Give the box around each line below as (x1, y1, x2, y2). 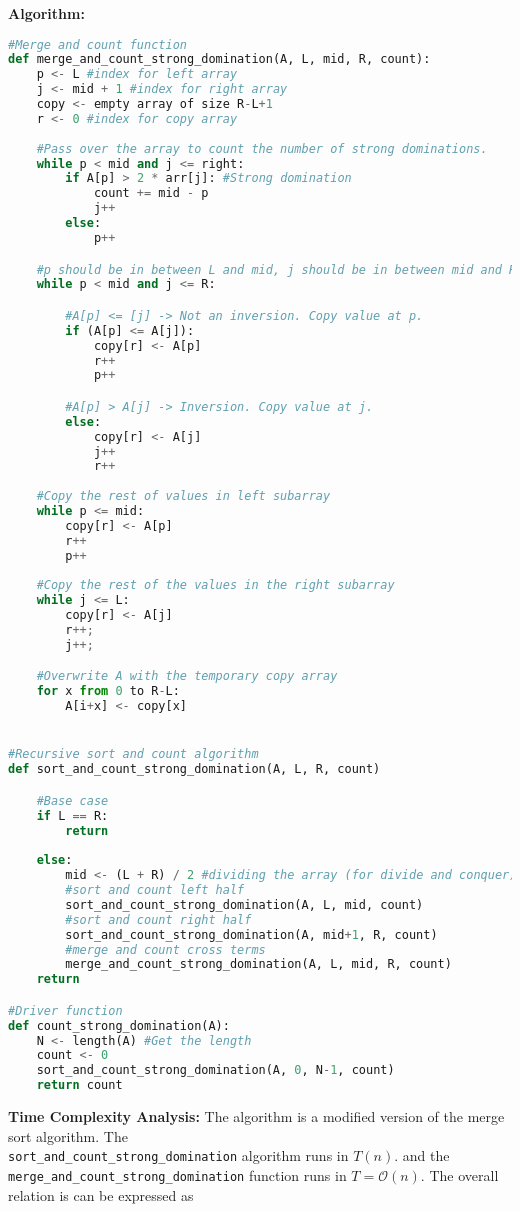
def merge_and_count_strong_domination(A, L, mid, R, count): (8, 52, 431, 67)
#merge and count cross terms (65, 942, 266, 957)
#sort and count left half (65, 883, 245, 898)
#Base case (36, 793, 109, 808)
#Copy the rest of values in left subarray (36, 489, 331, 504)
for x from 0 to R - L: (36, 684, 180, 699)
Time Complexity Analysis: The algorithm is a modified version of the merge (8, 1106, 505, 1127)
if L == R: (36, 808, 109, 823)
